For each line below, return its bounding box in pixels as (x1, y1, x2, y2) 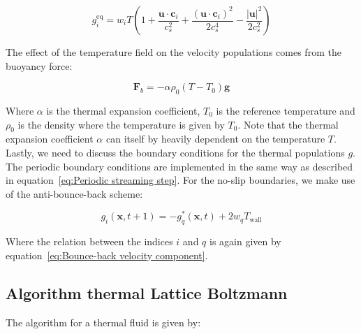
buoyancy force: (6, 58, 73, 73)
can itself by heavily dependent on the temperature (105, 131, 325, 146)
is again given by (209, 234, 281, 249)
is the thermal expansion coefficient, (46, 103, 200, 117)
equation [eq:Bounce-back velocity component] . (6, 247, 208, 262)
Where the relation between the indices (6, 234, 173, 249)
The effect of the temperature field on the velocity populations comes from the (6, 45, 341, 59)
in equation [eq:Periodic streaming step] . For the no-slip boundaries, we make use (6, 173, 355, 187)
